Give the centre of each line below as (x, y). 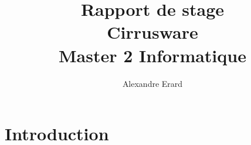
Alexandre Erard (152, 83)
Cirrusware (152, 32)
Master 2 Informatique (152, 55)
